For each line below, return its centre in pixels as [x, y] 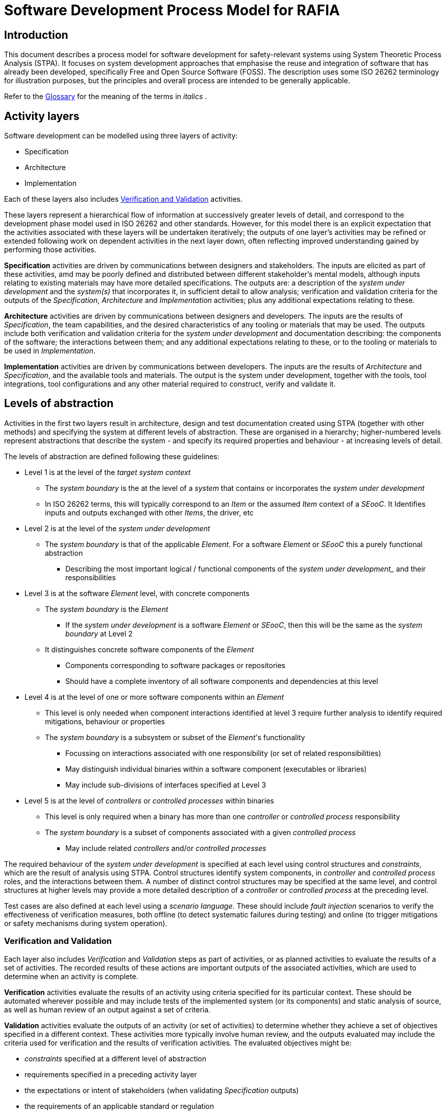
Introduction [36, 35]
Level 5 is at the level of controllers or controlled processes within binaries [149, 800]
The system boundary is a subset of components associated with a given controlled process [200, 832]
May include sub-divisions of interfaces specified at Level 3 [166, 785]
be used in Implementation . [50, 351]
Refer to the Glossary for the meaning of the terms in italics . [106, 97]
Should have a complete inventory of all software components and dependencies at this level [222, 681]
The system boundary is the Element [107, 609]
